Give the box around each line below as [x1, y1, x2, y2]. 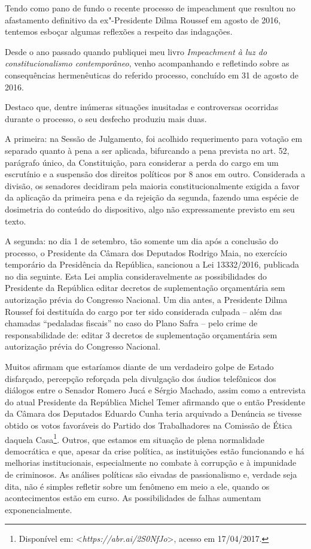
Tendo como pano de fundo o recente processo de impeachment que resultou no [5, 2, 295, 14]
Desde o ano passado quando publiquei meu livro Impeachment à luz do [5, 45, 267, 57]
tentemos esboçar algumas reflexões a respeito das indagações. [5, 25, 233, 38]
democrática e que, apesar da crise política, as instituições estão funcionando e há [5, 444, 304, 457]
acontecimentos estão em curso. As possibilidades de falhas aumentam [5, 492, 261, 504]
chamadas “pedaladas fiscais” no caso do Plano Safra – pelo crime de [5, 317, 258, 329]
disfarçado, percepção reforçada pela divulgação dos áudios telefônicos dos [5, 372, 276, 384]
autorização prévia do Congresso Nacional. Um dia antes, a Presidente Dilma [5, 293, 288, 306]
